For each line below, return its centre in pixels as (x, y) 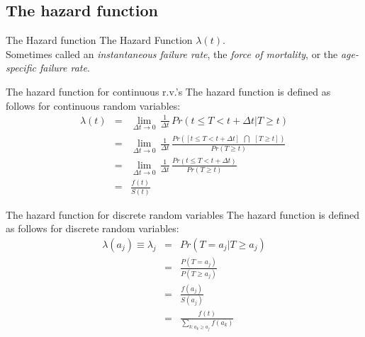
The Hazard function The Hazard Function (99, 40)
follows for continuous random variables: (93, 105)
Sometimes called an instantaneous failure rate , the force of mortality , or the (172, 53)
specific (21, 68)
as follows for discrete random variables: (92, 228)
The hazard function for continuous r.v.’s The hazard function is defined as (168, 91)
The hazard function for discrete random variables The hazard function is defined (183, 214)
